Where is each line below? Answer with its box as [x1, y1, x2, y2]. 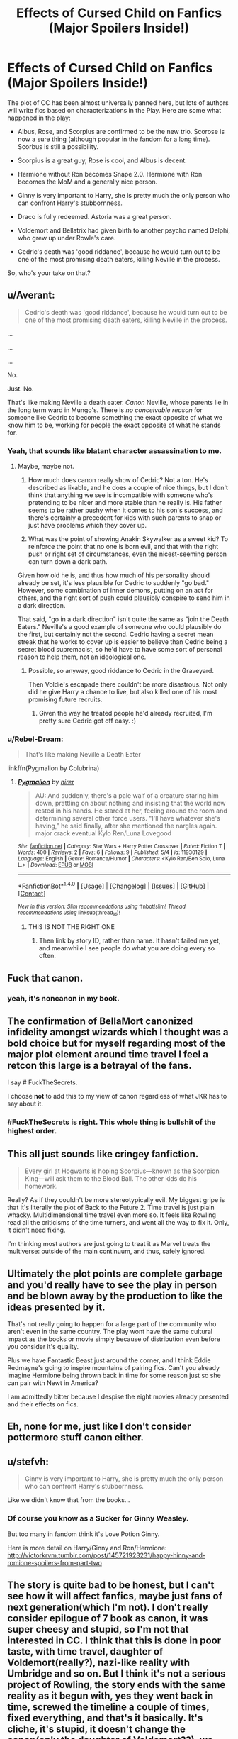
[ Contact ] [17, 889, 46, 898]
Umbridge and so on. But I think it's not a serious [7, 1667, 226, 1679]
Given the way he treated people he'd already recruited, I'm [38, 709, 212, 718]
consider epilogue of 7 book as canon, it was [7, 1612, 208, 1624]
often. [38, 952, 57, 960]
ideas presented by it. [7, 1301, 106, 1313]
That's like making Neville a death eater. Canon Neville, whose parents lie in [7, 398, 229, 406]
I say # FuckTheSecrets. [7, 1078, 78, 1087]
